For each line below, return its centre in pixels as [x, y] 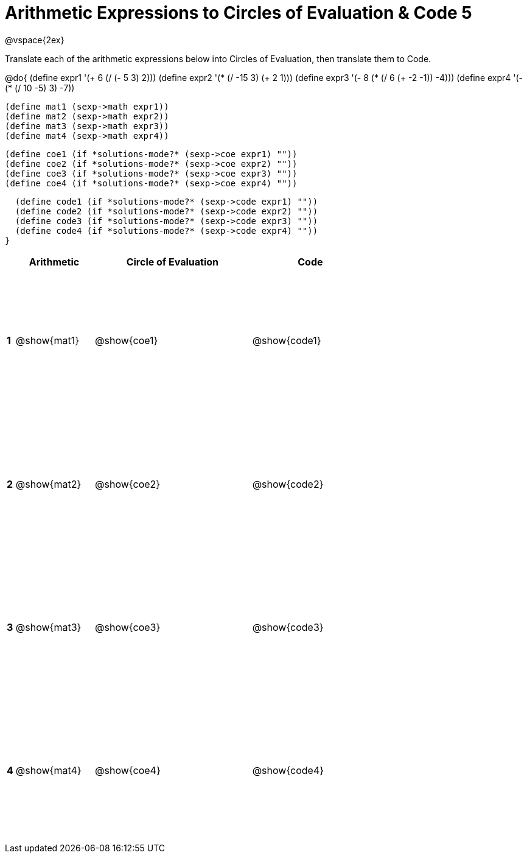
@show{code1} [287, 341]
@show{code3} [288, 628]
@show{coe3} [128, 628]
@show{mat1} [47, 341]
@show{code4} [288, 771]
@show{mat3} [48, 628]
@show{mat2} [48, 484]
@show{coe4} [128, 771]
